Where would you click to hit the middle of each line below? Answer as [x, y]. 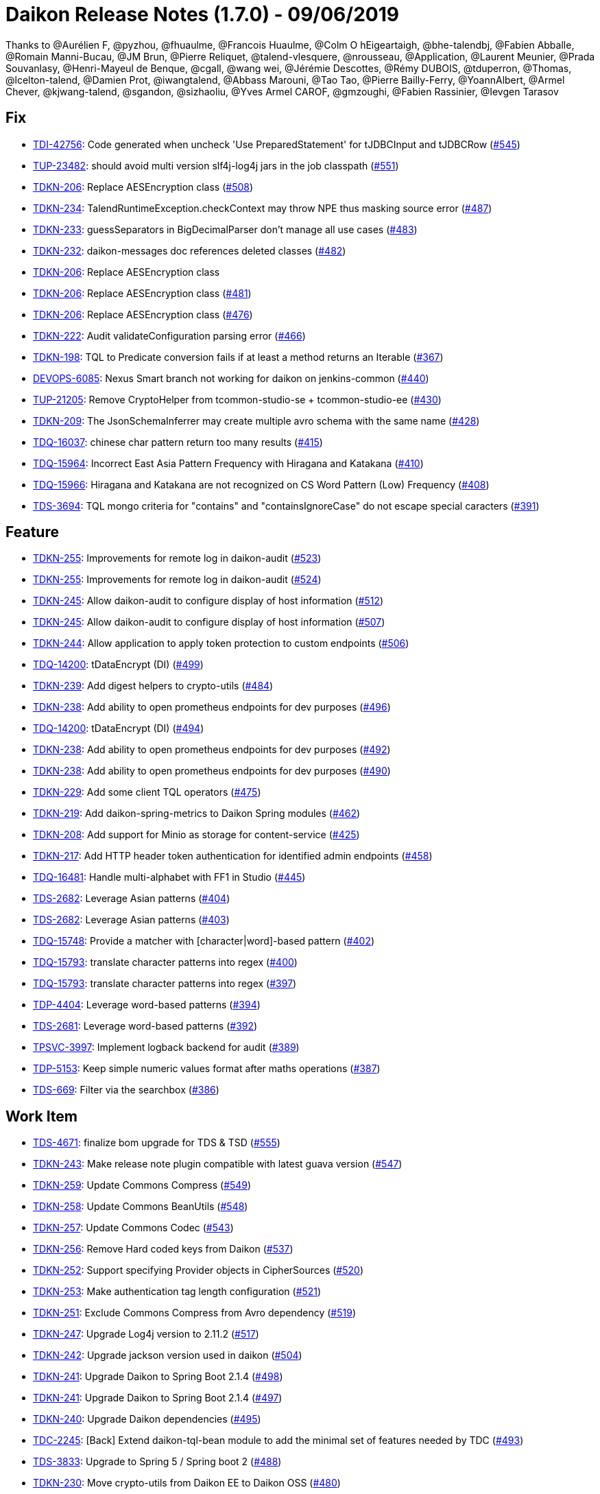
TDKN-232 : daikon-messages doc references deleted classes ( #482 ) [190, 250]
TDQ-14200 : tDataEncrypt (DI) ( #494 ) [119, 728]
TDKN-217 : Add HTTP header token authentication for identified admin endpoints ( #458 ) [233, 856]
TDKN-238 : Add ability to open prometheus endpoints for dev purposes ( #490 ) [212, 771]
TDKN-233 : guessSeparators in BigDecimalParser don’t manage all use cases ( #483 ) [225, 229]
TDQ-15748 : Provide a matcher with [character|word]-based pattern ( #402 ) [204, 941]
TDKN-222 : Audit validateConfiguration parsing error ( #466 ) [169, 335]
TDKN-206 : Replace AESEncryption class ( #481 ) [142, 293]
